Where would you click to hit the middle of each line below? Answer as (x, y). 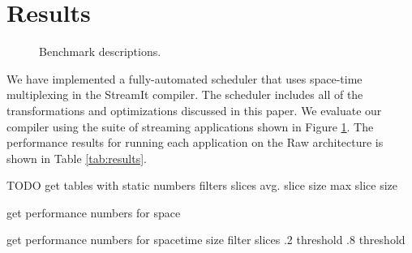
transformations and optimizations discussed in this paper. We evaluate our (194, 110)
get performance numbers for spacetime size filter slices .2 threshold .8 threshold (206, 240)
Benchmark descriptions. (100, 51)
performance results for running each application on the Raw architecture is (195, 142)
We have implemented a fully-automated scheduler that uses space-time (185, 78)
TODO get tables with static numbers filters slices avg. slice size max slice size (202, 185)
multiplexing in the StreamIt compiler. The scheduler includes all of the (185, 94)
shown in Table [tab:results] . (77, 158)
